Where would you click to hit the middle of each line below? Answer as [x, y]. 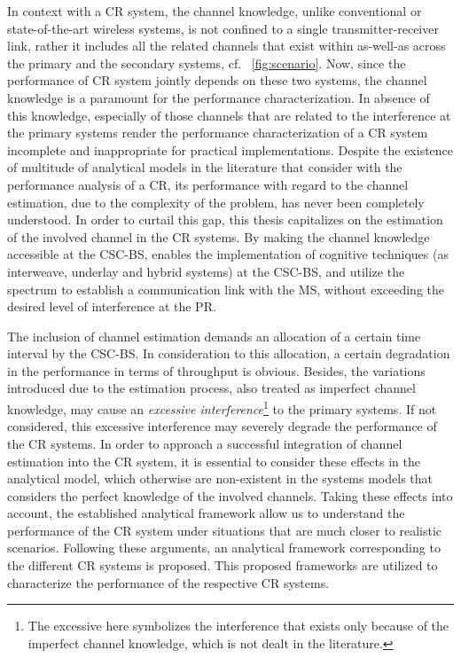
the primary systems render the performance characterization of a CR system [218, 133]
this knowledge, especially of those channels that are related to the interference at [229, 115]
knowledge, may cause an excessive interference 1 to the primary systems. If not [222, 407]
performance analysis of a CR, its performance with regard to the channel [208, 184]
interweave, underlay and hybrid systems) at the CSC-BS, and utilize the [206, 271]
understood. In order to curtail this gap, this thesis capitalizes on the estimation [225, 219]
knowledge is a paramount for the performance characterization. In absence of [219, 97]
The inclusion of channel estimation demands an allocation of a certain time [214, 336]
